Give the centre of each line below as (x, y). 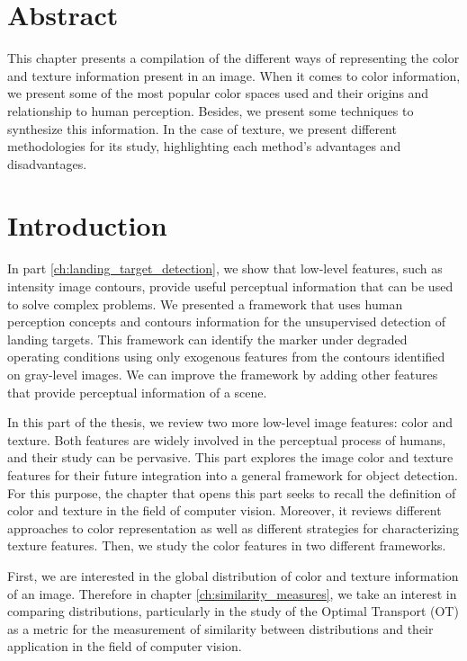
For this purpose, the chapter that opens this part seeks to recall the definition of (232, 492)
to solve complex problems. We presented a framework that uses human (205, 304)
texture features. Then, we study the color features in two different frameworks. (227, 545)
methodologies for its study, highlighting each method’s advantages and (204, 146)
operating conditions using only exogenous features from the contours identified (226, 357)
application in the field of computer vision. (125, 646)
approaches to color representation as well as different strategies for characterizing (233, 527)
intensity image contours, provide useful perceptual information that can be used (230, 286)
